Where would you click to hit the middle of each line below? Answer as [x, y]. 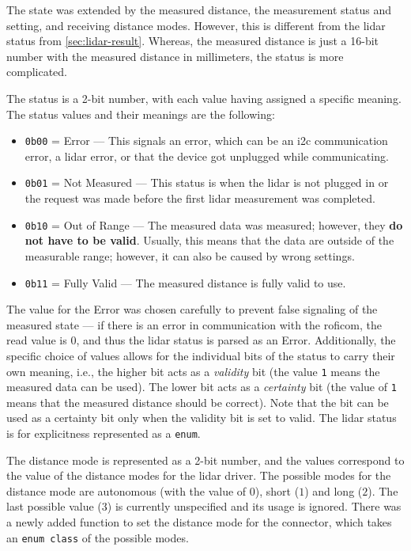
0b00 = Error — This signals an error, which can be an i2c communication [206, 141]
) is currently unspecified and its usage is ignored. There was [254, 506]
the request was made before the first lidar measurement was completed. [200, 198]
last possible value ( [54, 506]
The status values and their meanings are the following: [141, 114]
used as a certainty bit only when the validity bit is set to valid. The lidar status [202, 418]
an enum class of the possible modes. [98, 537]
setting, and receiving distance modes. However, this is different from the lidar [196, 25]
